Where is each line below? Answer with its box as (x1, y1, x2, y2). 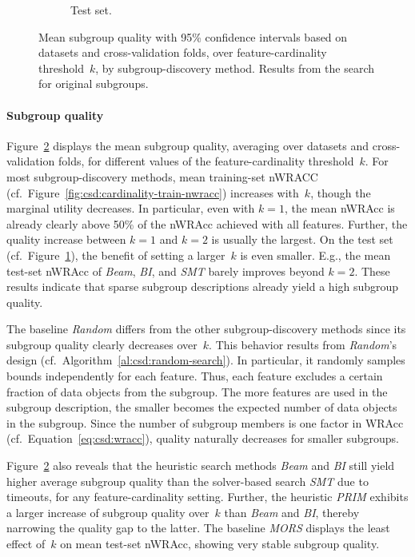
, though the (310, 184, 371, 201)
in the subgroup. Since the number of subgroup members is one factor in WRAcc (6, 414, 404, 431)
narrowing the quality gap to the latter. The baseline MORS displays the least (6, 519, 390, 536)
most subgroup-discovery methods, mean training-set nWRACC (6, 168, 318, 185)
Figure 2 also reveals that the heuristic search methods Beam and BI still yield (6, 457, 395, 474)
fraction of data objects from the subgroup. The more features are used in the (6, 383, 388, 400)
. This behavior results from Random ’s (209, 336, 397, 352)
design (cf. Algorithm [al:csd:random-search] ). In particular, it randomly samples (6, 352, 405, 368)
